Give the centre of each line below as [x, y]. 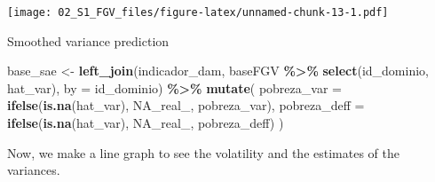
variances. [34, 170]
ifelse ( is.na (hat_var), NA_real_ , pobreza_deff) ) [146, 123]
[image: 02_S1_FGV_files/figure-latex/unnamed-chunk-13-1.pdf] [198, 12]
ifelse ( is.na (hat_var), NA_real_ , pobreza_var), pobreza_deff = [186, 105]
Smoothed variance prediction [88, 40]
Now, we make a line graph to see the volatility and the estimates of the [203, 152]
